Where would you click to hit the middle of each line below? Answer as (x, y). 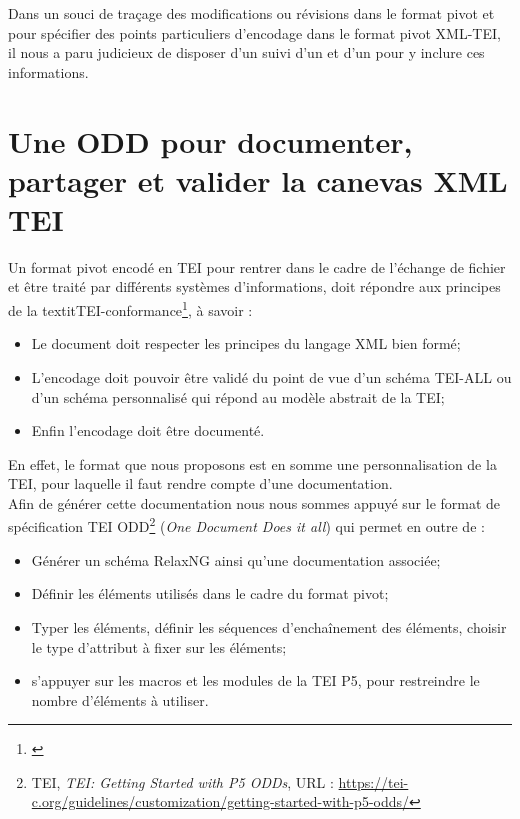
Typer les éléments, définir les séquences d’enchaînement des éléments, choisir (269, 626)
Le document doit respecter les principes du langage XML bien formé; (246, 343)
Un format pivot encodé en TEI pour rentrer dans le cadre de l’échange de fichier (257, 266)
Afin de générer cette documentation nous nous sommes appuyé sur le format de (254, 502)
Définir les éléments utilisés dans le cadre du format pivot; (210, 593)
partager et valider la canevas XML (258, 179)
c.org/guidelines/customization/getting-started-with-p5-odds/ (220, 801)
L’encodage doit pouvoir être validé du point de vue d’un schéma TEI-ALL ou (271, 376)
